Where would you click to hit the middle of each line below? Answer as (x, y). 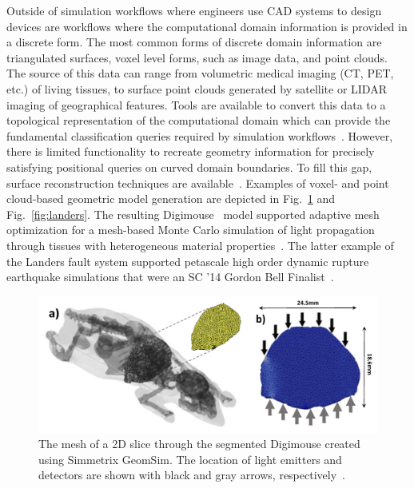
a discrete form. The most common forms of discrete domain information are (194, 42)
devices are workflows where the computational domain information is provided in (207, 26)
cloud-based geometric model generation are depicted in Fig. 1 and (171, 198)
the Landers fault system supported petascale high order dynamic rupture (188, 261)
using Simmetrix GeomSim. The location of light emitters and (190, 459)
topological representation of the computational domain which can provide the (199, 120)
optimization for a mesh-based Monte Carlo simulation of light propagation (191, 230)
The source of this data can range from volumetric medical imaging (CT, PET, (200, 73)
